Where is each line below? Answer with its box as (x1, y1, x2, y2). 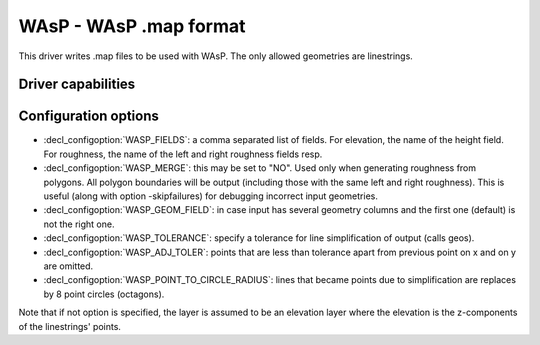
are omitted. (43, 260, 94, 272)
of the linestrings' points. (18, 320, 122, 332)
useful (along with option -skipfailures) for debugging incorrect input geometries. (43, 190, 379, 202)
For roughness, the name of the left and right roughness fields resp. (43, 148, 323, 160)
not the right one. (43, 218, 115, 230)
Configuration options (18, 108, 160, 125)
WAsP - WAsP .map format (18, 15, 246, 37)
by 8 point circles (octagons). (43, 288, 165, 300)
